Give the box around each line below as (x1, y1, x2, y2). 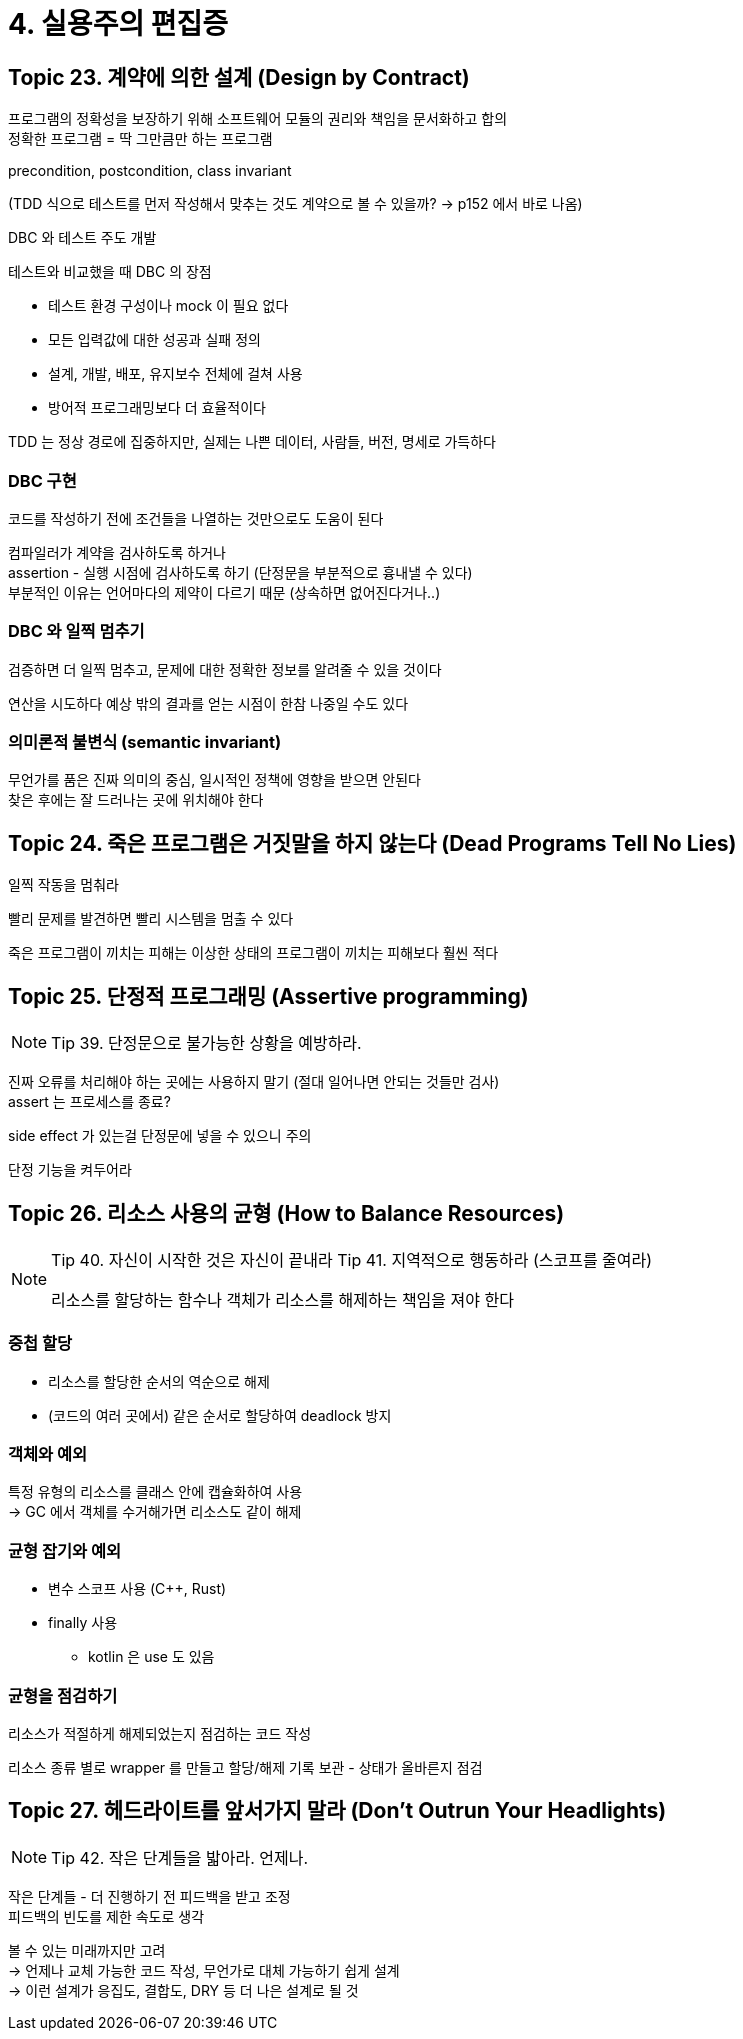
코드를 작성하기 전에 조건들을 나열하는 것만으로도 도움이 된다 (8, 509, 384, 527)
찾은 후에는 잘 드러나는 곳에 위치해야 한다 (8, 791, 264, 809)
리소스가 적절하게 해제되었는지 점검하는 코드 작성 (8, 1724, 312, 1742)
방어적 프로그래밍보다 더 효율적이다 (48, 399, 266, 417)
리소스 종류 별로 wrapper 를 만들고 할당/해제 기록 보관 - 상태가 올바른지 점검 (8, 1758, 483, 1776)
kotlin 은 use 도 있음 (88, 1648, 215, 1666)
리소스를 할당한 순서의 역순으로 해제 (48, 1372, 270, 1390)
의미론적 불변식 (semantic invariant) (8, 732, 282, 753)
